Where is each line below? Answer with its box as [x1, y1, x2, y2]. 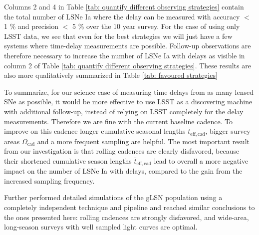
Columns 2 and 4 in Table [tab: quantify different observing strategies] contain [4, 1, 244, 11]
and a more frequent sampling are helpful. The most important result [37, 136, 250, 146]
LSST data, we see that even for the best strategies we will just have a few [4, 30, 233, 41]
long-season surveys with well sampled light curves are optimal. [4, 222, 198, 232]
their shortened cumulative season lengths [4, 155, 132, 166]
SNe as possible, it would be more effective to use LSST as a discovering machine [4, 96, 253, 107]
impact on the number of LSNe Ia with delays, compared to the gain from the [4, 166, 243, 176]
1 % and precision [4, 21, 59, 31]
